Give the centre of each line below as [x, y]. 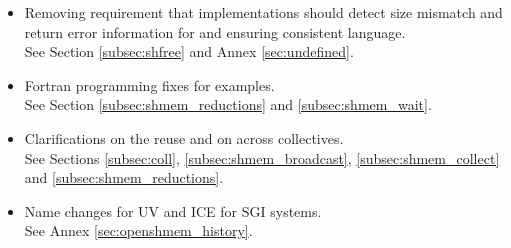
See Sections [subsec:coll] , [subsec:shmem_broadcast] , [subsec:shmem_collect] [262, 157]
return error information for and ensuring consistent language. [215, 31]
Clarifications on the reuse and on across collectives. [184, 137]
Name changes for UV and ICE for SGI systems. [173, 210]
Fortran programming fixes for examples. [149, 84]
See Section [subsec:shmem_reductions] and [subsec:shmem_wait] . [228, 104]
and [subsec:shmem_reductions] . [124, 177]
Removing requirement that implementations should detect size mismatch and [263, 12]
